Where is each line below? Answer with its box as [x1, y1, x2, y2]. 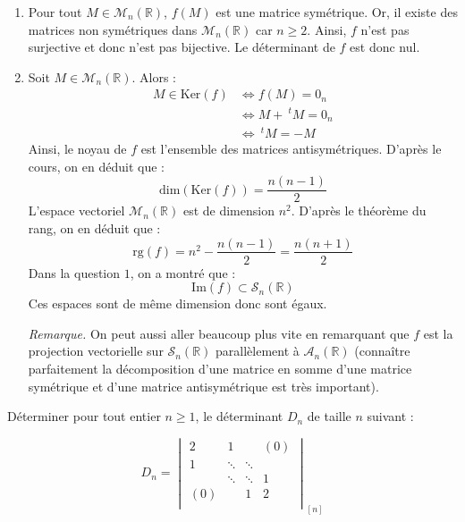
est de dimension [182, 201, 275, 220]
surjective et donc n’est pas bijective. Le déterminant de [28, 38, 335, 56]
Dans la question [28, 263, 121, 282]
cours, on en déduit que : [28, 156, 165, 175]
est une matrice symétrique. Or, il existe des [216, 3, 458, 21]
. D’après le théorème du [291, 201, 427, 220]
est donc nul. [350, 38, 420, 56]
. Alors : [131, 67, 176, 86]
